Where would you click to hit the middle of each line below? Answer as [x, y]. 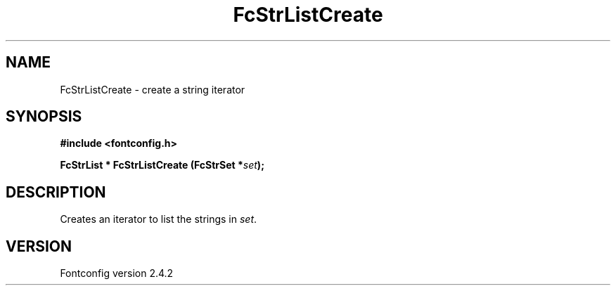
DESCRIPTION [56, 192]
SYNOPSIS [44, 117]
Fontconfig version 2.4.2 [117, 273]
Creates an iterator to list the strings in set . [159, 219]
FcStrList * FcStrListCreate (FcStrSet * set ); [162, 165]
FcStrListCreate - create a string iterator [153, 89]
